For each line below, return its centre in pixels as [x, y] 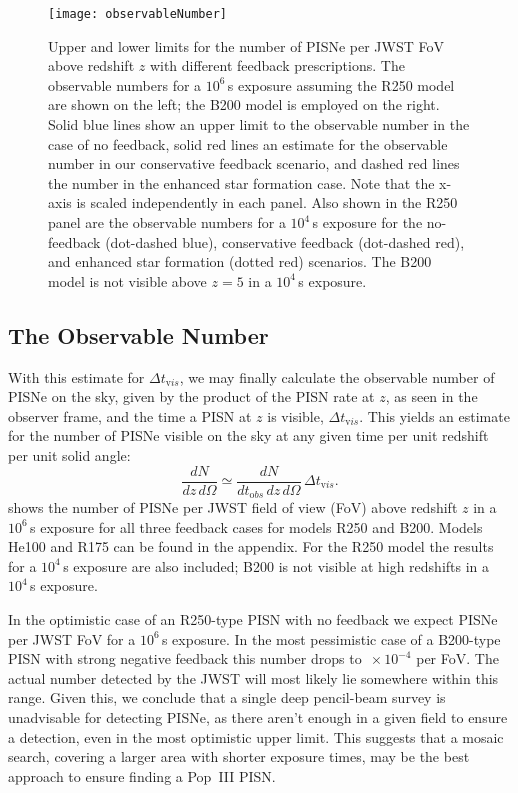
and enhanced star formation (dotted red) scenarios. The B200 [240, 261]
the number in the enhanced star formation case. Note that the [241, 182]
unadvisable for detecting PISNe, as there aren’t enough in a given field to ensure [258, 717]
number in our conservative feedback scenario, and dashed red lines [254, 163]
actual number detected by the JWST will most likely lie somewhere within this [253, 677]
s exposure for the [367, 222]
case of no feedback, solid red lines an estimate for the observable [248, 143]
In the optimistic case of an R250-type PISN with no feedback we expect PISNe [253, 619]
